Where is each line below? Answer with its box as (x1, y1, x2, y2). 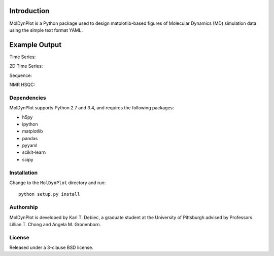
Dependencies (9, 94, 47, 101)
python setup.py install (18, 191, 80, 197)
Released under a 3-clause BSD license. (9, 244, 93, 250)
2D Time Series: (9, 63, 43, 69)
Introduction (9, 7, 50, 15)
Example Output (9, 40, 62, 49)
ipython (22, 121, 38, 127)
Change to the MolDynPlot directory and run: (9, 180, 106, 186)
